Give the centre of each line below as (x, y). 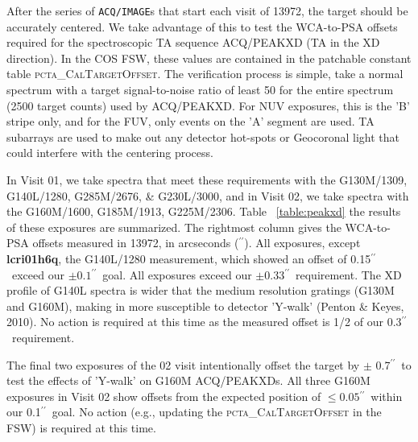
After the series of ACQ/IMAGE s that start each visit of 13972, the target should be (207, 10)
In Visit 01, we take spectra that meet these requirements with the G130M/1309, (207, 180)
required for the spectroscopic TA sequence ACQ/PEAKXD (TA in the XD (193, 42)
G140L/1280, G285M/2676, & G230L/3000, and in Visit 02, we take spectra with (208, 195)
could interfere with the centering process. (110, 153)
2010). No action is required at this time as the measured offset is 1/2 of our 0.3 (204, 322)
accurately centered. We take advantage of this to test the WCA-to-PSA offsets (202, 26)
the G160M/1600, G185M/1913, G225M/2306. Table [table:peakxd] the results (204, 211)
